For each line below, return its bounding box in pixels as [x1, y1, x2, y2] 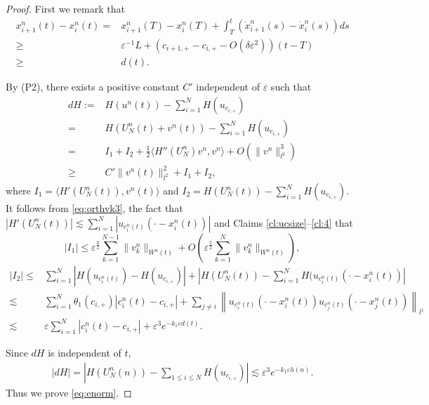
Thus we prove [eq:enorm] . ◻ [6, 385, 132, 399]
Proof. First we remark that [6, 1, 125, 15]
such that [270, 79, 312, 93]
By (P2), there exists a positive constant [6, 79, 180, 93]
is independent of [48, 345, 121, 359]
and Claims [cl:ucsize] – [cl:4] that [213, 215, 353, 230]
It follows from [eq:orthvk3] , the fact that [6, 201, 183, 215]
